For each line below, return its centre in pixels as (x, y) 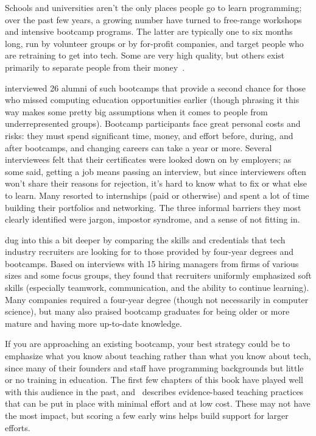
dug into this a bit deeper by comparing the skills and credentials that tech (145, 239)
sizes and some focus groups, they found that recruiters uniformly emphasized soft (158, 275)
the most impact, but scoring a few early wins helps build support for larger (147, 415)
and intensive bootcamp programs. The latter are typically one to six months (149, 31)
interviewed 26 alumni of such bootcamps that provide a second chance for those (155, 88)
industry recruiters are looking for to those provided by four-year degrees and (149, 252)
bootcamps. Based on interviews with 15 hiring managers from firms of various (152, 263)
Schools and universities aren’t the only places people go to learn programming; (153, 7)
